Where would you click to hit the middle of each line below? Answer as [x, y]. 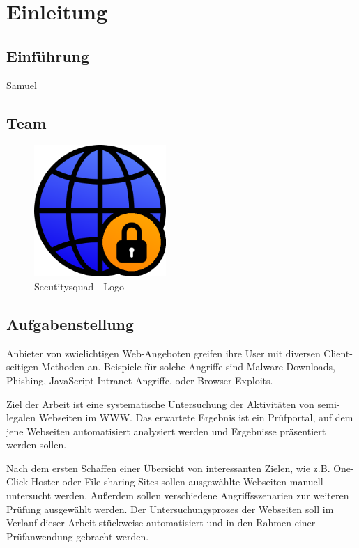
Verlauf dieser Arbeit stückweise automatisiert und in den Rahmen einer [161, 523]
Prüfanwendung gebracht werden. [78, 536]
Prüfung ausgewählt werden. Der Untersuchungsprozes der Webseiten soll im [170, 509]
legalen [21, 417]
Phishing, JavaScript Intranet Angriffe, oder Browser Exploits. [140, 380]
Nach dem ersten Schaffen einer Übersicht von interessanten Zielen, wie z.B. [168, 468]
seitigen [22, 367]
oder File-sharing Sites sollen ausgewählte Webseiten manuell [193, 482]
